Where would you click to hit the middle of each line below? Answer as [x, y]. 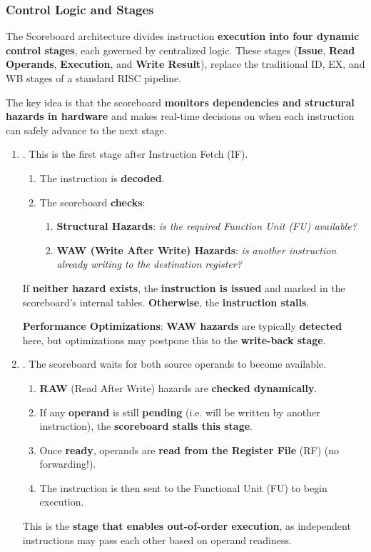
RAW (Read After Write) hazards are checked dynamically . [178, 387]
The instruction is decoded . [102, 177]
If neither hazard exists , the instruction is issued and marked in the [184, 287]
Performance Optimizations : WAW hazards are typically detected [182, 326]
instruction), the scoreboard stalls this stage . [146, 426]
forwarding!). [68, 464]
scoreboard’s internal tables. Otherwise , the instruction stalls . [166, 302]
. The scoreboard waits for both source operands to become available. [174, 364]
